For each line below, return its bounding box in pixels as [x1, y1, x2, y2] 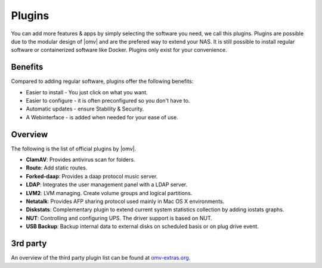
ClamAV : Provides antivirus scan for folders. [26, 156, 135, 164]
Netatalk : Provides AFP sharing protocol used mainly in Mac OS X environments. [26, 198, 225, 205]
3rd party [11, 239, 47, 249]
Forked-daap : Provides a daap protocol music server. [26, 172, 158, 180]
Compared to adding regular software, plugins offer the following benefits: [11, 78, 194, 85]
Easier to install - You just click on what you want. [26, 88, 148, 96]
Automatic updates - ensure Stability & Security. [26, 105, 144, 113]
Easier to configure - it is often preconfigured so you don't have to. [26, 97, 190, 104]
